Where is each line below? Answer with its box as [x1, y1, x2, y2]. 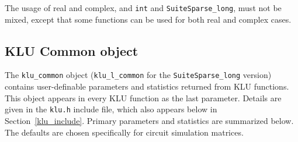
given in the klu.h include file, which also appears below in [5, 103, 217, 115]
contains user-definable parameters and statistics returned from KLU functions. [5, 80, 289, 93]
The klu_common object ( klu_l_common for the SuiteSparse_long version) [5, 69, 272, 81]
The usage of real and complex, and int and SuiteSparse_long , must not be [5, 2, 282, 13]
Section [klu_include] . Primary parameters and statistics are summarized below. [5, 114, 294, 126]
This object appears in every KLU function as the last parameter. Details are [5, 91, 282, 104]
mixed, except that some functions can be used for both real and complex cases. [5, 13, 292, 25]
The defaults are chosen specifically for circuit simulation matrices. [5, 126, 244, 138]
